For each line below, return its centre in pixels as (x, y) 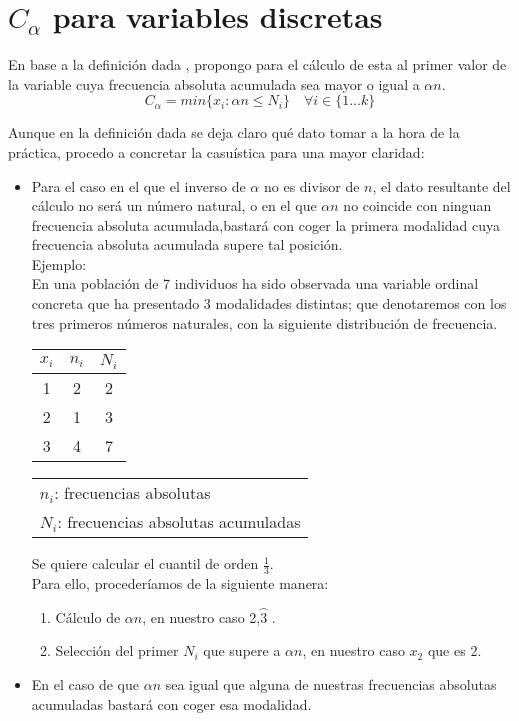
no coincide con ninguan (417, 205)
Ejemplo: (59, 263)
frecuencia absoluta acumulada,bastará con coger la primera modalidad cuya (265, 224)
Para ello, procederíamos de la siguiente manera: (180, 583)
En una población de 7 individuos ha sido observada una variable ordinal (255, 283)
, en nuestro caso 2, (201, 616)
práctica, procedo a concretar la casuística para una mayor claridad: (216, 151)
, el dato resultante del (441, 185)
